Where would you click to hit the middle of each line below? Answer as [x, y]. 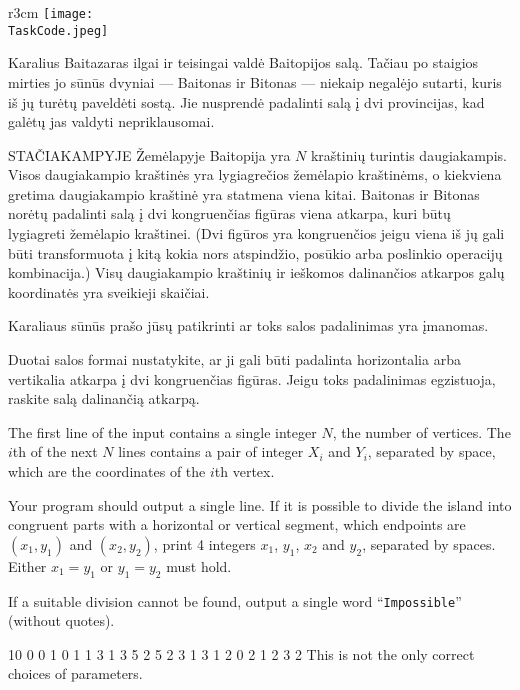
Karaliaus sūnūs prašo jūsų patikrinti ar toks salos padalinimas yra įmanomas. [248, 325]
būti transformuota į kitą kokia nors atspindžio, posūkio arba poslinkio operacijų [255, 252]
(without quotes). [61, 620]
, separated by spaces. [429, 543]
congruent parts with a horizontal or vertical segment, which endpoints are [237, 524]
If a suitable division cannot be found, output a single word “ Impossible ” [235, 600]
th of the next [55, 451]
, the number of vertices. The [421, 431]
